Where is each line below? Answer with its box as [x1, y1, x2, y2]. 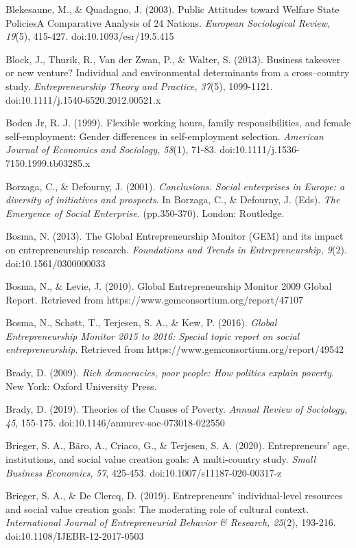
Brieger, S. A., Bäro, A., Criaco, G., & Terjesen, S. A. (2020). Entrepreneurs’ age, [5, 438, 350, 453]
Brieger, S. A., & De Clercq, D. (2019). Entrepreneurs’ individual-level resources [5, 488, 343, 503]
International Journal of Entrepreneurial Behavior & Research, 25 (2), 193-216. [5, 515, 336, 529]
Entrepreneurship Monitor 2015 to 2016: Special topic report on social [5, 328, 300, 343]
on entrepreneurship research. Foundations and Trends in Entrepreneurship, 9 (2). [5, 242, 347, 256]
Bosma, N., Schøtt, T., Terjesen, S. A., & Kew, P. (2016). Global [5, 315, 277, 330]
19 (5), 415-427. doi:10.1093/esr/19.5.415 [5, 29, 174, 43]
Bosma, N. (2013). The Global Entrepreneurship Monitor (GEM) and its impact [5, 229, 344, 243]
